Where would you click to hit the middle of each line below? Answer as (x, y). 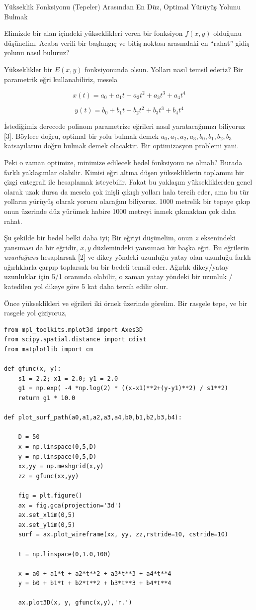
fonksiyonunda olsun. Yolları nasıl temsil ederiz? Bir (164, 69)
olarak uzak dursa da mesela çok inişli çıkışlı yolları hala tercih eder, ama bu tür (127, 191)
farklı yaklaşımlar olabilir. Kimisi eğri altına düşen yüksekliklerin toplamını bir (124, 172)
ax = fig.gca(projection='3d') (70, 505)
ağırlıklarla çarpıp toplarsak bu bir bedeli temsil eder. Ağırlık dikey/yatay (117, 266)
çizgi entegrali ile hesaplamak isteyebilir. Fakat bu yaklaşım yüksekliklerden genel (128, 182)
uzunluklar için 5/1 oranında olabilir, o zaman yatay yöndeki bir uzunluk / (118, 276)
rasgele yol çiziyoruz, (36, 313)
